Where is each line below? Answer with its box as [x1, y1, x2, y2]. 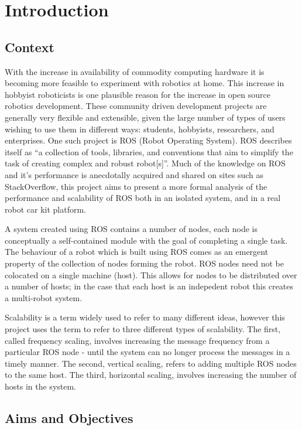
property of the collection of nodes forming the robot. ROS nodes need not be [5, 257, 284, 269]
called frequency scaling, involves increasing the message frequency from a [5, 334, 270, 346]
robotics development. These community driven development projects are [5, 100, 267, 112]
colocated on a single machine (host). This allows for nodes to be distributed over [5, 268, 297, 281]
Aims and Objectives [5, 409, 133, 426]
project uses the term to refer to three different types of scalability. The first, [5, 323, 281, 335]
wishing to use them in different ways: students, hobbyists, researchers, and [5, 122, 274, 135]
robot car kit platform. [5, 203, 86, 215]
